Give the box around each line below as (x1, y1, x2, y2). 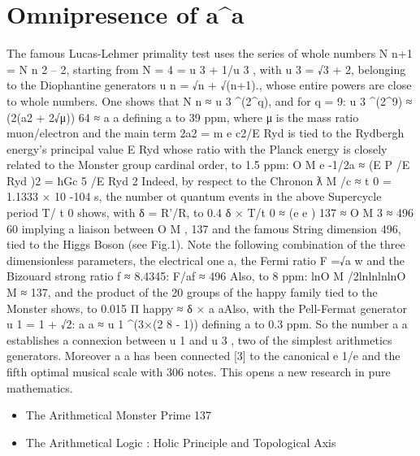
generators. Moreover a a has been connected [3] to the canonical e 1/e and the (6, 347, 401, 364)
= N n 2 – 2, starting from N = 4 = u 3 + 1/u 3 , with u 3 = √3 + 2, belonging (6, 60, 406, 77)
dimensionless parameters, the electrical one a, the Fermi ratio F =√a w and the (6, 251, 405, 268)
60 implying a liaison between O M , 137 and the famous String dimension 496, (6, 219, 401, 237)
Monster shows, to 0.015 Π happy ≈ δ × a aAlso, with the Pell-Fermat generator (6, 299, 408, 316)
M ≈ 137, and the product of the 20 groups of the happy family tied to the (6, 284, 378, 301)
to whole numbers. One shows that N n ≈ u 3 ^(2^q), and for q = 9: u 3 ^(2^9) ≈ (6, 92, 413, 109)
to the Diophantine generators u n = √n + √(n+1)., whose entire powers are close (6, 76, 412, 93)
